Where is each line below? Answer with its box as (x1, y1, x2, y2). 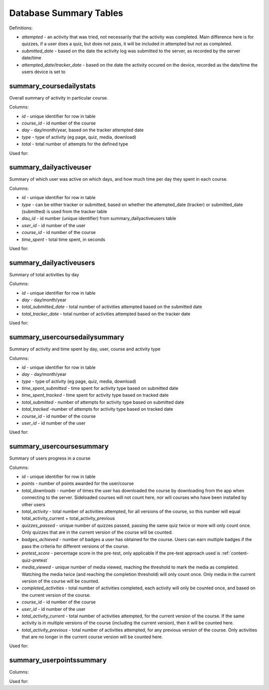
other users (21, 501, 46, 507)
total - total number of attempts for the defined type (21, 141, 129, 147)
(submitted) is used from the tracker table (21, 209, 107, 214)
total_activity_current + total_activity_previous (21, 515, 115, 521)
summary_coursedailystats (9, 82, 96, 90)
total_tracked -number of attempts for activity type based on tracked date (21, 406, 173, 412)
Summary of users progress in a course (9, 456, 91, 461)
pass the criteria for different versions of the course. (21, 543, 129, 549)
